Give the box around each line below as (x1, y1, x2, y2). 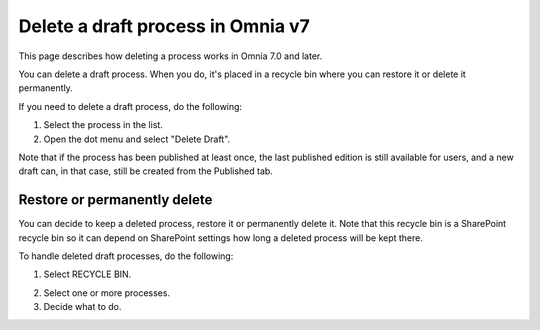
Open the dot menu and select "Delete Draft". (43, 133, 231, 145)
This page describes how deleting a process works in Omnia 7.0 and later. (18, 50, 323, 62)
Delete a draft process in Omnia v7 (18, 15, 310, 37)
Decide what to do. (43, 301, 122, 313)
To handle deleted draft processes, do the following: (18, 250, 234, 262)
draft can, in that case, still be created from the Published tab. (18, 165, 274, 177)
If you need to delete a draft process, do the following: (18, 100, 243, 112)
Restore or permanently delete (18, 191, 213, 209)
